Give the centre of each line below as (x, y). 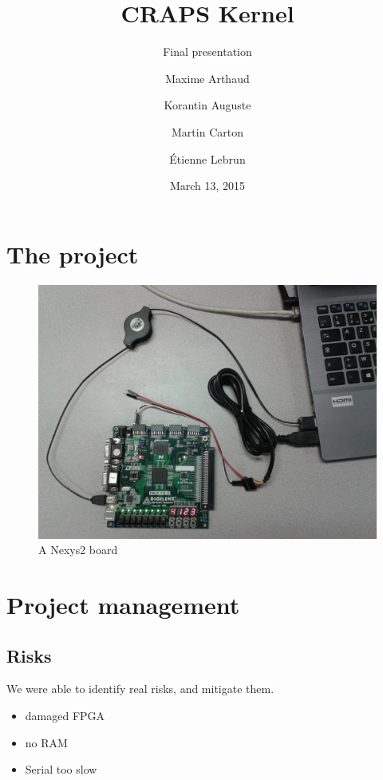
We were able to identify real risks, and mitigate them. (140, 689)
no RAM (46, 742)
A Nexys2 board (78, 550)
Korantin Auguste (207, 105)
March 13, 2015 (207, 186)
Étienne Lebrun (207, 158)
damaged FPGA (65, 715)
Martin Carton (207, 131)
